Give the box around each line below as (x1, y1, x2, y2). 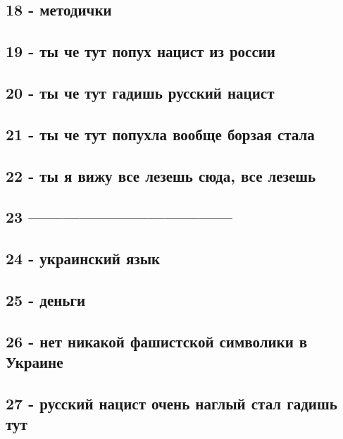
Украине (6, 351, 63, 373)
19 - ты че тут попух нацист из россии (6, 40, 275, 62)
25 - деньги (6, 288, 86, 310)
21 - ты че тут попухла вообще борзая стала (6, 123, 315, 144)
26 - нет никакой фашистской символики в (6, 330, 308, 352)
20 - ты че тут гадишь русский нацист (6, 81, 275, 103)
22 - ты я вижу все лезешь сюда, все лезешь (6, 164, 316, 186)
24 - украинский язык (6, 247, 161, 269)
